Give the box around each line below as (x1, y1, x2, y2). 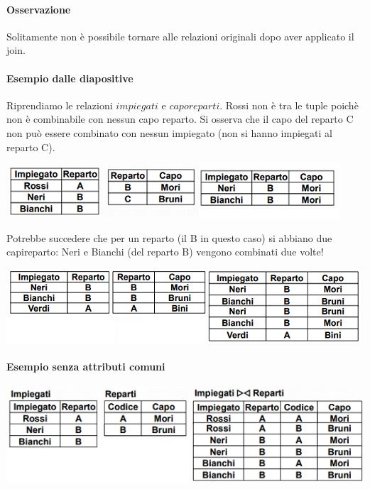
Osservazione (6, 1, 71, 16)
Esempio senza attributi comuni (6, 359, 165, 374)
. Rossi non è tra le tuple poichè (219, 97, 359, 112)
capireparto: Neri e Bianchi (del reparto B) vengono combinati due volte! (6, 244, 324, 259)
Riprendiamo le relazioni (6, 97, 113, 112)
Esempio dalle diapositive (6, 70, 134, 85)
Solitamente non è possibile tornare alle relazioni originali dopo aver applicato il (6, 28, 354, 43)
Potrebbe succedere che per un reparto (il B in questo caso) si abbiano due (6, 230, 332, 245)
